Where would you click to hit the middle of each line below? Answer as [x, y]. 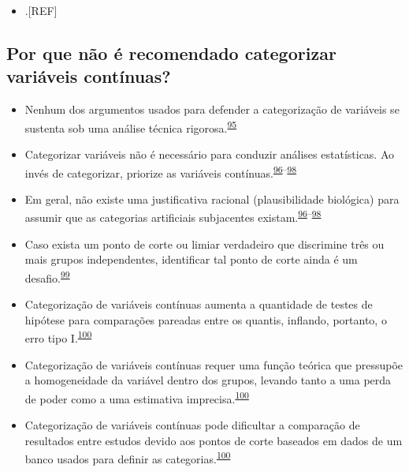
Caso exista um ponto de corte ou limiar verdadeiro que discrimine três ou [204, 243]
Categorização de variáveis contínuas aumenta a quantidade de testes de [199, 304]
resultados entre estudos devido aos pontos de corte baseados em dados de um [214, 440]
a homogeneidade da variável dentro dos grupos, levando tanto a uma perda [208, 380]
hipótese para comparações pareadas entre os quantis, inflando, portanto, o [206, 319]
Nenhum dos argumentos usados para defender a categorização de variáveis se [212, 109]
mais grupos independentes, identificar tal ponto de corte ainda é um [191, 259]
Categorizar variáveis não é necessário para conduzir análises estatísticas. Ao [210, 154]
